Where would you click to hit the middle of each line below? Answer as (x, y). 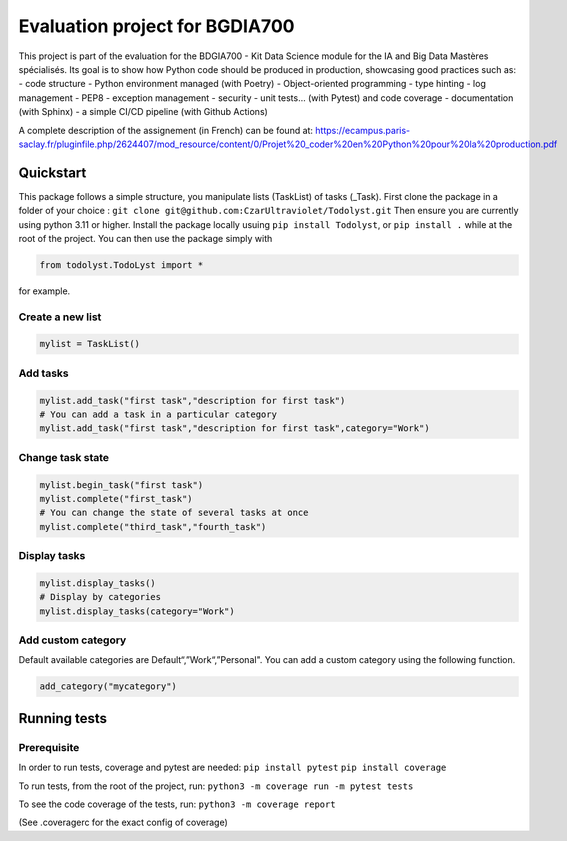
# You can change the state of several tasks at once (174, 513)
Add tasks (43, 373)
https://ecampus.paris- (363, 130)
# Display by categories (100, 597)
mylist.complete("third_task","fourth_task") (153, 526)
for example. (44, 291)
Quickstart (52, 172)
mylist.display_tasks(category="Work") (137, 611)
